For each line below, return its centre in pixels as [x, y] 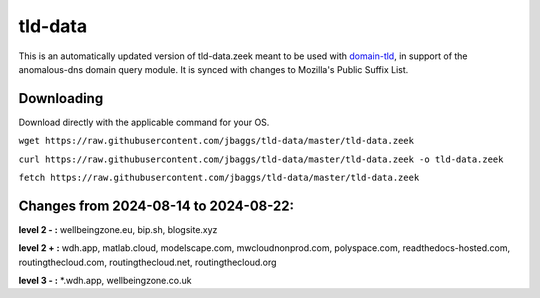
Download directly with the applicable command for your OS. [144, 122]
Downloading [61, 98]
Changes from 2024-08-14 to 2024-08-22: [156, 205]
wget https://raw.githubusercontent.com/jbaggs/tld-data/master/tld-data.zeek [216, 141]
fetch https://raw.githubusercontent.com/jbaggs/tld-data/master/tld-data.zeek [219, 178]
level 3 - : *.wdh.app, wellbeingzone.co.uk [105, 281]
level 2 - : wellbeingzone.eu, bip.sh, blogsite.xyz [118, 229]
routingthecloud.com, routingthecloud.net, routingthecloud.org [147, 262]
